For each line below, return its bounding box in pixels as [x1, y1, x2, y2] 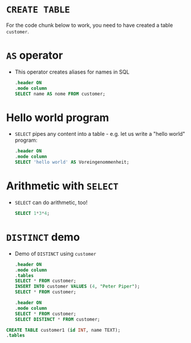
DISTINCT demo [6, 230, 80, 244]
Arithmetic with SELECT [6, 179, 119, 193]
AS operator [6, 49, 63, 62]
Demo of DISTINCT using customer [14, 250, 97, 257]
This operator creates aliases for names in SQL [14, 68, 130, 75]
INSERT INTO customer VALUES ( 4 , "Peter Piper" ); [14, 284, 141, 290]
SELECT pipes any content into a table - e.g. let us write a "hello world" [14, 131, 186, 138]
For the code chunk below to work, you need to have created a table [6, 21, 173, 28]
